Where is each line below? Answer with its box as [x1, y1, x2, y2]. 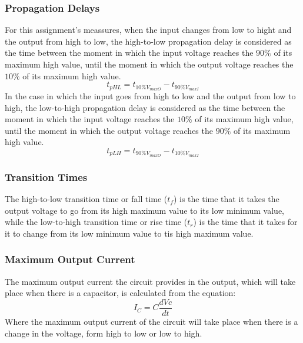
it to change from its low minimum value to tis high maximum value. [5, 227, 254, 239]
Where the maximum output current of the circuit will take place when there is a [5, 315, 298, 327]
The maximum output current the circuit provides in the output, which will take [5, 275, 296, 287]
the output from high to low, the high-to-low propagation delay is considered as [5, 35, 292, 47]
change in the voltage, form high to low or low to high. [5, 327, 202, 339]
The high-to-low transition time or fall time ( [5, 193, 168, 205]
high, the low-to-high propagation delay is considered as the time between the [5, 101, 285, 113]
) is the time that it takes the [173, 193, 279, 205]
